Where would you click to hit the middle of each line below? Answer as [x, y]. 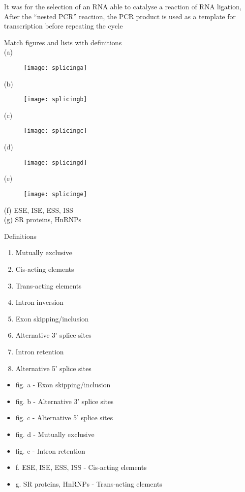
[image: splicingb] [55, 100]
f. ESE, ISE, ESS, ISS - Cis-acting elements [81, 467]
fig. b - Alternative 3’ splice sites [64, 401]
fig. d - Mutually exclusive [55, 434]
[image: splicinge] [55, 194]
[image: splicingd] [55, 162]
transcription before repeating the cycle [63, 26]
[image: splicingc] [55, 131]
